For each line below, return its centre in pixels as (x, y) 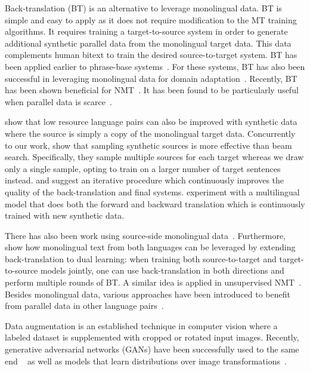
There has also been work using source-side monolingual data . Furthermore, (145, 235)
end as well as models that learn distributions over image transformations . (146, 361)
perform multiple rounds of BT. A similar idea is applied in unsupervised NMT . (153, 282)
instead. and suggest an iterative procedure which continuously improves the (145, 180)
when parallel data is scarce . (58, 101)
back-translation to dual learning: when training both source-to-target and (141, 258)
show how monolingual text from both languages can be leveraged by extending (150, 247)
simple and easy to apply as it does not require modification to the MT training (151, 19)
